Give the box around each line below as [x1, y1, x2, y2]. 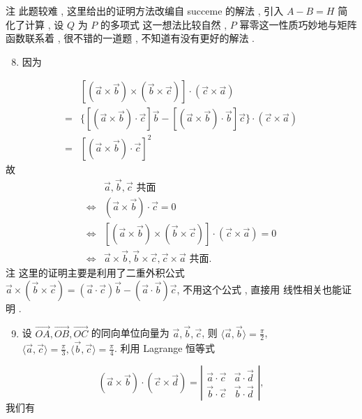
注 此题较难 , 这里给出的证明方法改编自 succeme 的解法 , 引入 [6, 3, 284, 17]
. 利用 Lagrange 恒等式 [114, 341, 216, 355]
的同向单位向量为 [91, 325, 169, 340]
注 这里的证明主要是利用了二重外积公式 [6, 265, 185, 280]
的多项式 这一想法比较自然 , [100, 17, 227, 31]
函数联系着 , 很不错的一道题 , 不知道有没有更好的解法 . [6, 31, 255, 45]
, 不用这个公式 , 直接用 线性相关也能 [176, 281, 342, 296]
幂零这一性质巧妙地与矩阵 [239, 17, 357, 31]
